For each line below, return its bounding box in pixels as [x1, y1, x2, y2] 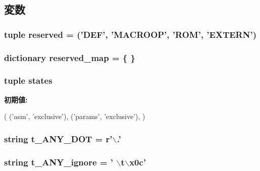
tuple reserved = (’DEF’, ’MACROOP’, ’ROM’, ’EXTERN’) [4, 28, 256, 40]
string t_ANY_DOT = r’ [4, 132, 113, 145]
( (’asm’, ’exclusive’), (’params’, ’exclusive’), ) [4, 111, 145, 122]
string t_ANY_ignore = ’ [4, 155, 113, 168]
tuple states [4, 74, 53, 87]
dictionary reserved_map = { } [4, 51, 135, 64]
